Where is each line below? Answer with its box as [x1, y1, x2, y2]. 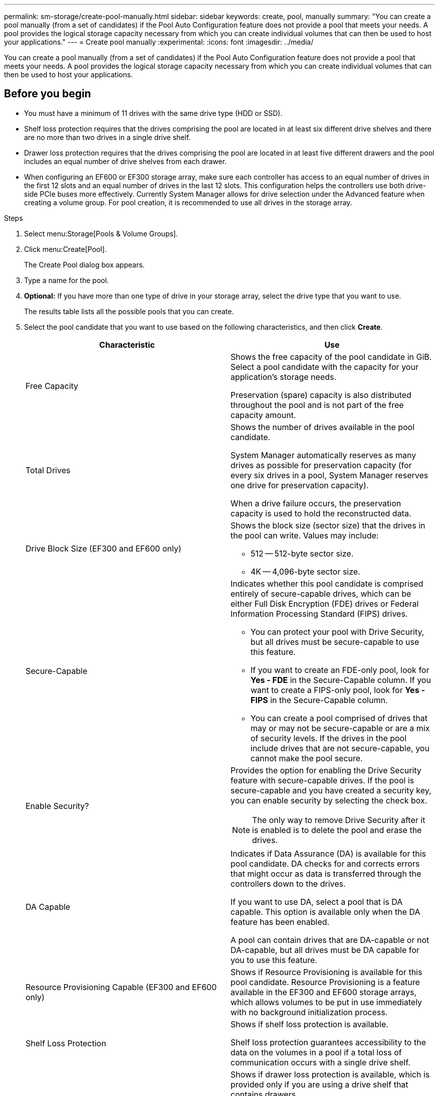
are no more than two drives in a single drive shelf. [24, 132, 191, 142]
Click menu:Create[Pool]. [24, 244, 107, 253]
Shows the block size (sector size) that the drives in [231, 520, 425, 530]
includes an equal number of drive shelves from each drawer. [24, 157, 227, 166]
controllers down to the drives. [231, 878, 346, 889]
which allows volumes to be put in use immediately [231, 997, 422, 1007]
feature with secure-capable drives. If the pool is [231, 775, 414, 785]
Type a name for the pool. [24, 276, 109, 285]
